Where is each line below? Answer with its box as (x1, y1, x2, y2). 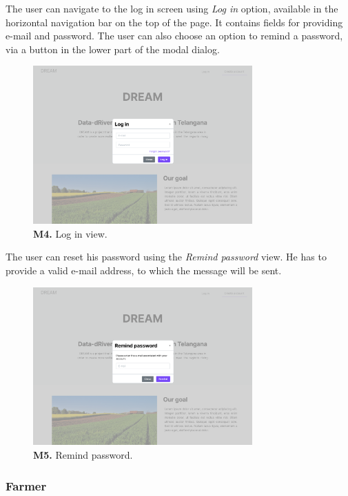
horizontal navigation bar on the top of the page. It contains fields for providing (6, 15, 343, 29)
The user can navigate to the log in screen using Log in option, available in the (6, 1, 338, 15)
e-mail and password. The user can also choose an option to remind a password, (6, 28, 343, 43)
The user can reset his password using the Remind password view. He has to (6, 249, 327, 264)
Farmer (6, 477, 47, 494)
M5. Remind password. (33, 448, 133, 462)
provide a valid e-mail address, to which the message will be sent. (6, 263, 282, 278)
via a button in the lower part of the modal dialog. (6, 41, 220, 56)
